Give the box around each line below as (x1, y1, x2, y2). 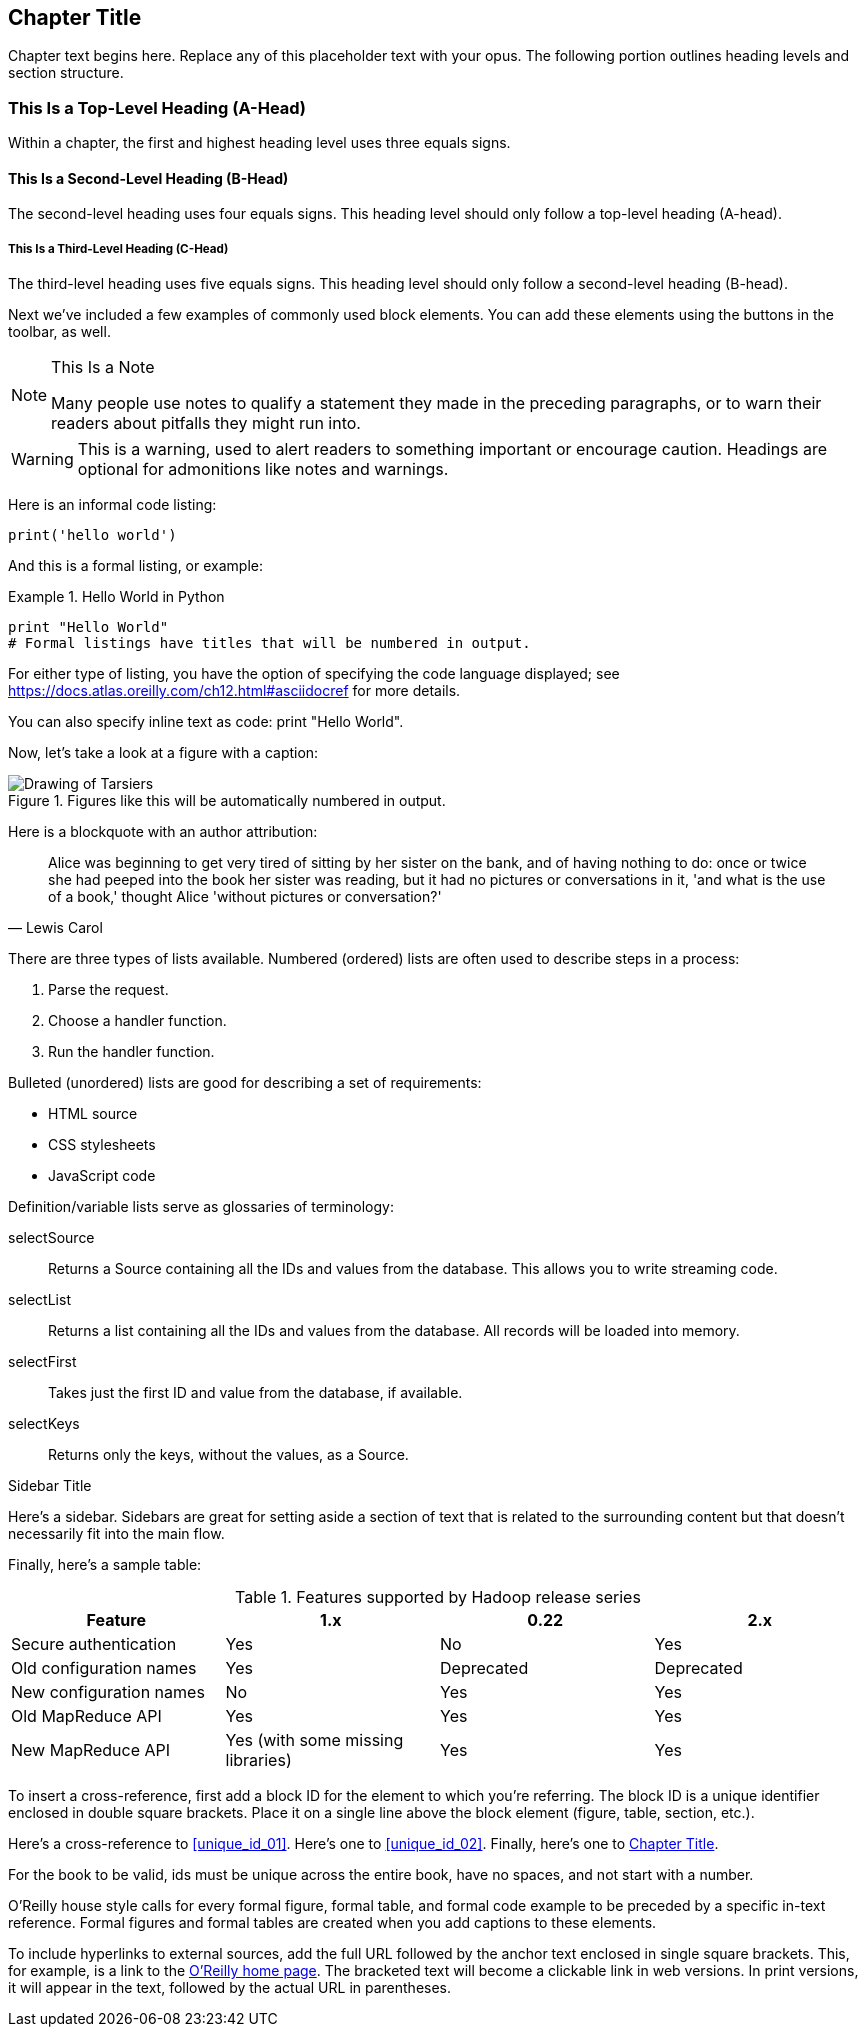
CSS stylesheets (48, 1136, 156, 1154)
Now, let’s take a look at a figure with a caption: (8, 744, 319, 762)
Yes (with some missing (225, 1730, 404, 1751)
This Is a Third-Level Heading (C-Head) (8, 241, 229, 256)
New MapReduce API (11, 1740, 171, 1761)
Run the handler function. (48, 1043, 215, 1061)
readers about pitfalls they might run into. (51, 413, 361, 434)
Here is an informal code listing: (8, 496, 217, 514)
